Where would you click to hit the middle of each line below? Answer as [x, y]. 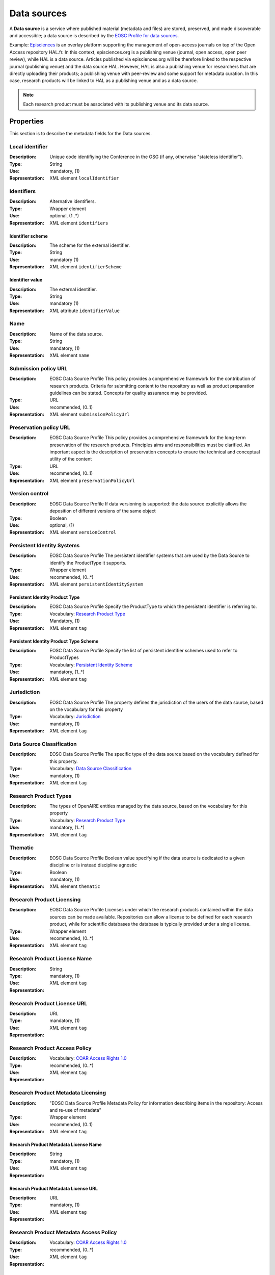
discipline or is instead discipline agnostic [93, 865]
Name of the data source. [76, 334]
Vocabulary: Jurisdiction [75, 717]
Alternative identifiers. [73, 201]
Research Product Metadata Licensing [58, 1093]
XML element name [70, 355]
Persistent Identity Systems [45, 546]
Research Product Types [40, 796]
